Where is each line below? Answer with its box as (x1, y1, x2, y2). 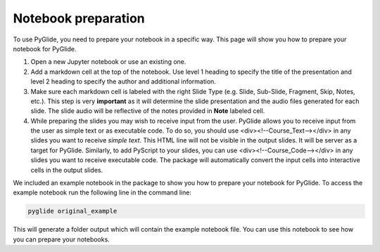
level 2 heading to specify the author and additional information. (30, 77, 216, 86)
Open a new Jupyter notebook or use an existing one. (30, 58, 186, 66)
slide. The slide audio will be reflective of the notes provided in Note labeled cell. (30, 107, 265, 115)
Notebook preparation (13, 11, 145, 26)
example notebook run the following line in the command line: (13, 188, 191, 197)
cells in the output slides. (30, 166, 103, 174)
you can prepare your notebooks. (13, 235, 110, 244)
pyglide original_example (27, 207, 118, 215)
